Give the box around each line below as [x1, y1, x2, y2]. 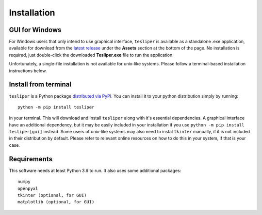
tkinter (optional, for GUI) [17, 192, 87, 198]
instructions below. [9, 68, 47, 74]
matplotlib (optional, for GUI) [17, 199, 95, 205]
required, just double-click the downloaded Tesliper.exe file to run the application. [9, 52, 174, 58]
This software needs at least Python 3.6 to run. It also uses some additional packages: [9, 168, 181, 173]
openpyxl [17, 185, 38, 191]
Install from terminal [9, 80, 71, 89]
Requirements [9, 155, 53, 163]
